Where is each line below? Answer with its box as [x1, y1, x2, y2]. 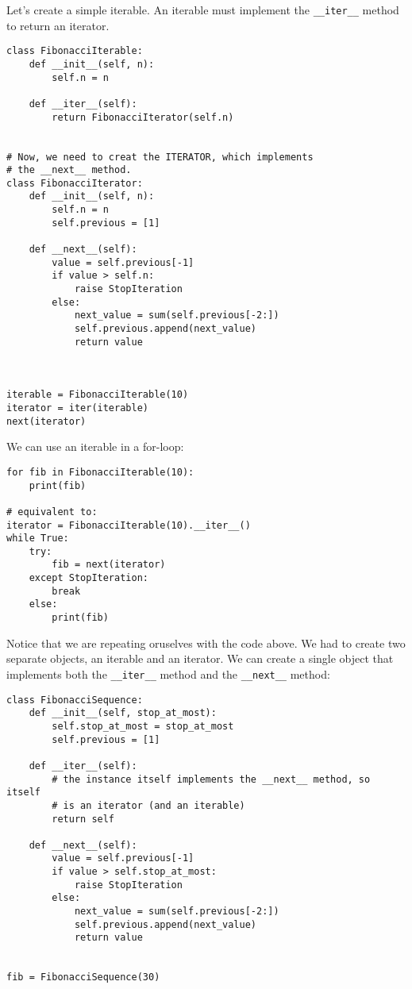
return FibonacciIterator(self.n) [52, 111, 234, 123]
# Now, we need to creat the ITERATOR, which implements [6, 151, 314, 163]
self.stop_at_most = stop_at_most [52, 720, 234, 732]
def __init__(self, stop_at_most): [29, 707, 217, 719]
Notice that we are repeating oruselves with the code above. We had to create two [6, 634, 406, 651]
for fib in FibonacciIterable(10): [6, 466, 194, 478]
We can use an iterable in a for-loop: [6, 438, 184, 455]
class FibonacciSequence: [6, 694, 143, 706]
